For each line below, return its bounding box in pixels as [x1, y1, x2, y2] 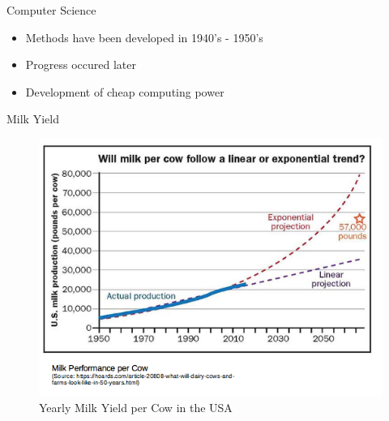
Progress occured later [25, 56, 137, 73]
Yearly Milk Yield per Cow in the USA [39, 399, 233, 416]
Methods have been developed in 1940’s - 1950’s [25, 28, 263, 45]
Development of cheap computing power [25, 83, 224, 100]
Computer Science [6, 2, 96, 18]
